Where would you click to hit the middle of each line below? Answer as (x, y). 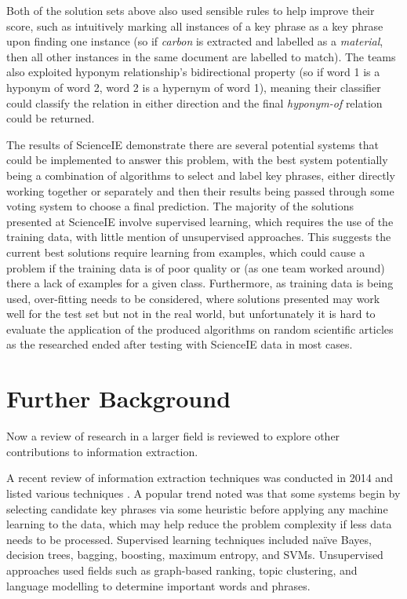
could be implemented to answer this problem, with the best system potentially (197, 160)
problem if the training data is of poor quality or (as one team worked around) (196, 267)
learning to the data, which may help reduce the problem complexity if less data (199, 524)
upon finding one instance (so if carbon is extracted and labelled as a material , (195, 41)
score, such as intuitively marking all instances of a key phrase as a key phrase (195, 26)
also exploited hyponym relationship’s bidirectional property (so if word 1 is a (193, 72)
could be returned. (51, 118)
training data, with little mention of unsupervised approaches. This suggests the (199, 237)
